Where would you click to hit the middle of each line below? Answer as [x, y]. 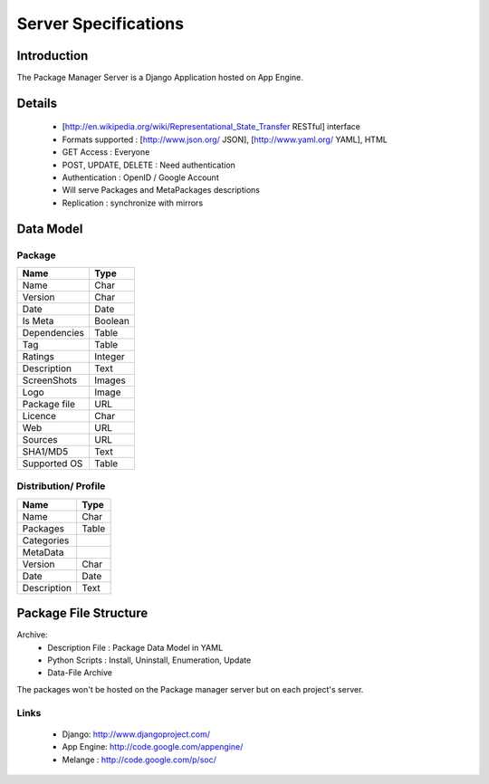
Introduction [53, 56]
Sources [40, 439]
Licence [39, 416]
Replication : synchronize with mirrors [133, 203]
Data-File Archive [80, 673]
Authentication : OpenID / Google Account [140, 177]
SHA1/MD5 [45, 451]
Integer [110, 356]
